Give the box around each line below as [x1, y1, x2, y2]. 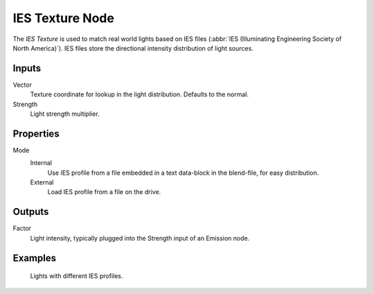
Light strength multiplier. [30, 110, 100, 118]
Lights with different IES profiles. [30, 272, 123, 280]
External [30, 178, 54, 187]
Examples [12, 252, 57, 263]
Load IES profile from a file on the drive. [47, 188, 161, 196]
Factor [12, 224, 31, 232]
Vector [12, 80, 33, 89]
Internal [30, 159, 52, 167]
